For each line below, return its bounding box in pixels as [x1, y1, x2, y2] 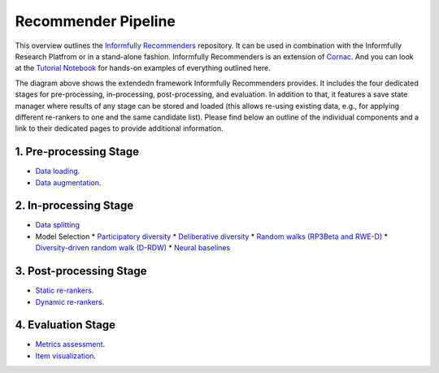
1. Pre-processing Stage [15, 145, 140, 158]
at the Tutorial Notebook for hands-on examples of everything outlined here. [15, 63, 272, 73]
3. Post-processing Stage [15, 264, 147, 278]
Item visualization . [35, 350, 97, 361]
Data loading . [35, 167, 80, 176]
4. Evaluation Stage [15, 318, 115, 332]
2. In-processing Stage [15, 199, 134, 213]
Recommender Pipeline [15, 12, 176, 30]
